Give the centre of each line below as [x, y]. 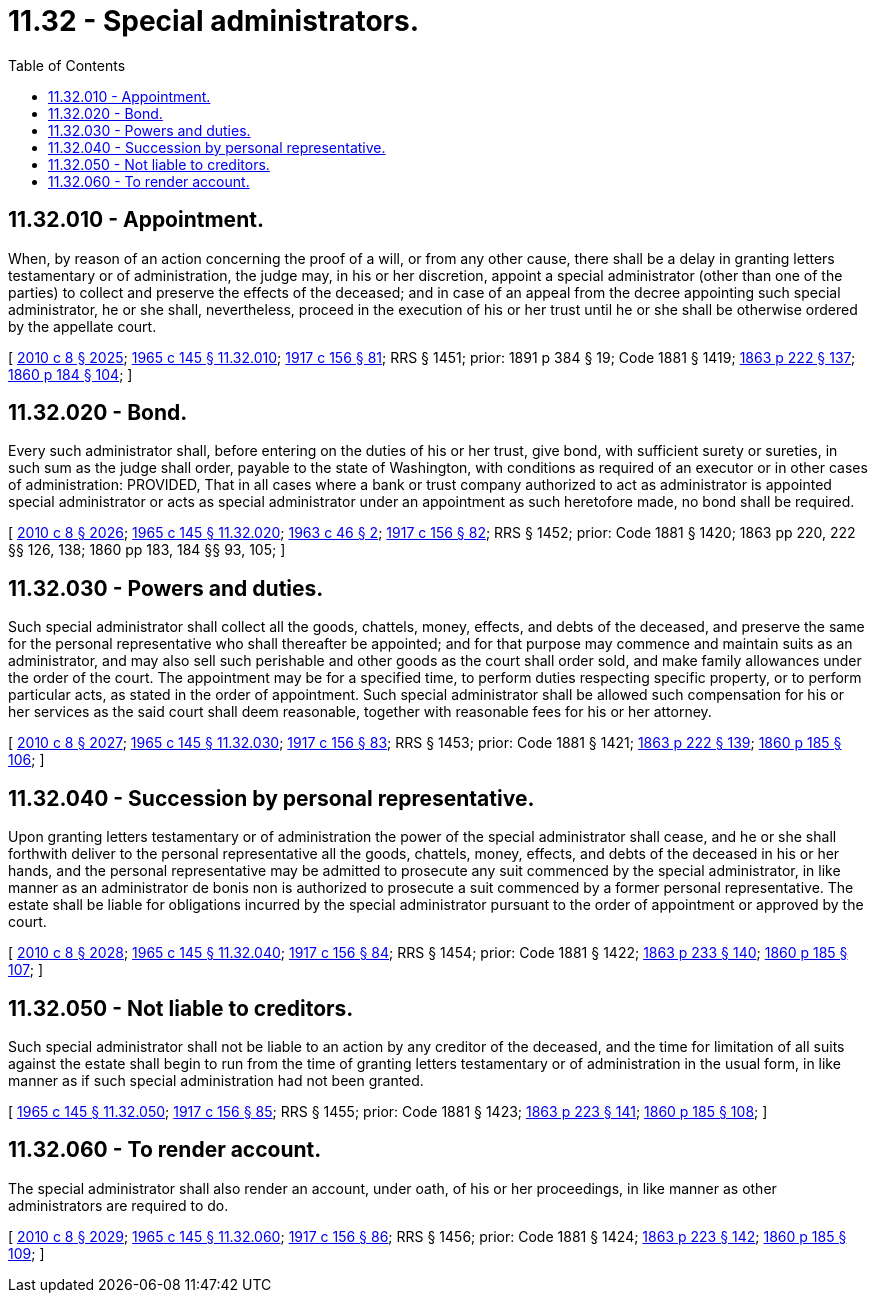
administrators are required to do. [118, 1205]
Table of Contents [67, 65]
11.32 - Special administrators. [213, 21]
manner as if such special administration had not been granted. [216, 1080]
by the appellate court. [82, 326]
